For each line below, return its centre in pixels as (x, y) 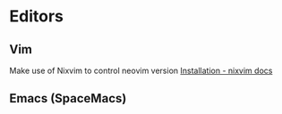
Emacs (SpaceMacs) (68, 98)
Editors (37, 16)
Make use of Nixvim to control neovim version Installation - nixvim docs (141, 70)
